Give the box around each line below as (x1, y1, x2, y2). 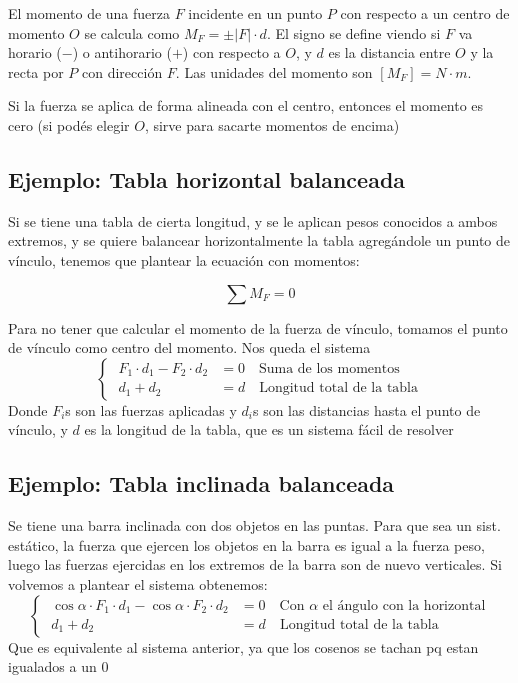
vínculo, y (8, 419, 68, 440)
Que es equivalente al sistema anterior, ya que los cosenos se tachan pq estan (8, 636, 479, 657)
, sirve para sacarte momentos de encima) (144, 114, 400, 135)
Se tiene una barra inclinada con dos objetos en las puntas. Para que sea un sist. (8, 515, 501, 536)
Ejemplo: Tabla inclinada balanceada (8, 468, 395, 499)
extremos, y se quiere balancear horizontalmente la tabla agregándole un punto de (8, 230, 511, 251)
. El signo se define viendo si (266, 22, 441, 43)
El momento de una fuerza (8, 3, 171, 23)
